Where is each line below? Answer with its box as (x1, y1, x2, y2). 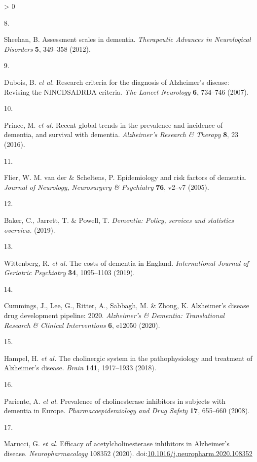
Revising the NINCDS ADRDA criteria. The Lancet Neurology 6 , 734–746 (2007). (4, 86, 249, 97)
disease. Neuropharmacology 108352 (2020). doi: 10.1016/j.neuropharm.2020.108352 (4, 448, 253, 458)
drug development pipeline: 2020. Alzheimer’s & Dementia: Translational (4, 310, 225, 320)
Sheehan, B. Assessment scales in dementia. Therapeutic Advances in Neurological (4, 34, 251, 44)
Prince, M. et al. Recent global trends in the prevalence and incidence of (4, 119, 223, 130)
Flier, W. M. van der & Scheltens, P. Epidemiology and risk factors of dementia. (4, 172, 247, 182)
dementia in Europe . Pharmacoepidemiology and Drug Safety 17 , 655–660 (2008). (4, 405, 250, 416)
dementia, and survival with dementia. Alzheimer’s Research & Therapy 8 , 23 (4, 129, 238, 140)
